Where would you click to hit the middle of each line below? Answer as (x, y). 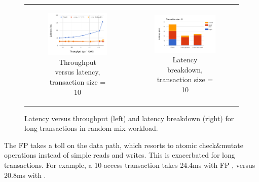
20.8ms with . (25, 175)
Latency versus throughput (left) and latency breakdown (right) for (129, 118)
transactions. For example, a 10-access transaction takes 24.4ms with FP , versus (130, 165)
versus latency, (78, 72)
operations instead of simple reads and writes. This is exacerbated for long (120, 155)
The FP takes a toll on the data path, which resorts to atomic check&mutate (124, 145)
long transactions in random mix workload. (91, 128)
